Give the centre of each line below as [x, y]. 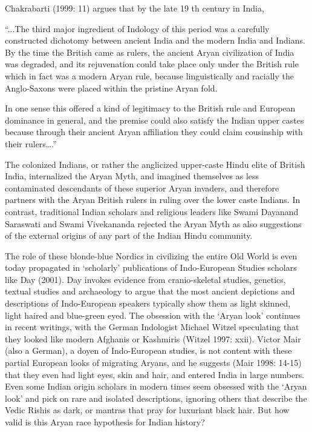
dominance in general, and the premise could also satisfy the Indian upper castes [154, 120]
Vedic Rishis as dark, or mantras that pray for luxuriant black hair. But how [147, 410]
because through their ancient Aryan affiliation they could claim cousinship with [154, 132]
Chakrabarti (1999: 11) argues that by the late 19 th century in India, [135, 8]
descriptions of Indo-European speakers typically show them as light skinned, [148, 303]
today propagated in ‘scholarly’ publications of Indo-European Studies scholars [151, 268]
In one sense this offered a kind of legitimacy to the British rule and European [150, 108]
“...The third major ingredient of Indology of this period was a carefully [137, 28]
